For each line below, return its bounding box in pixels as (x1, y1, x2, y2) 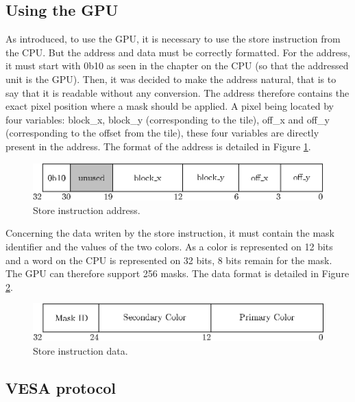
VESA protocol (5, 377, 116, 398)
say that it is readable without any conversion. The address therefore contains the (5, 85, 350, 99)
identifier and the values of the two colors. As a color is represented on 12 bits (5, 239, 333, 254)
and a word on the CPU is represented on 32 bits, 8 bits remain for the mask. (5, 252, 332, 267)
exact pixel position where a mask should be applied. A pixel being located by (5, 99, 334, 113)
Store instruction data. (33, 343, 128, 357)
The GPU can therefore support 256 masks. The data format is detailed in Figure (5, 266, 350, 281)
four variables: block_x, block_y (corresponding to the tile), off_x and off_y (5, 112, 330, 126)
